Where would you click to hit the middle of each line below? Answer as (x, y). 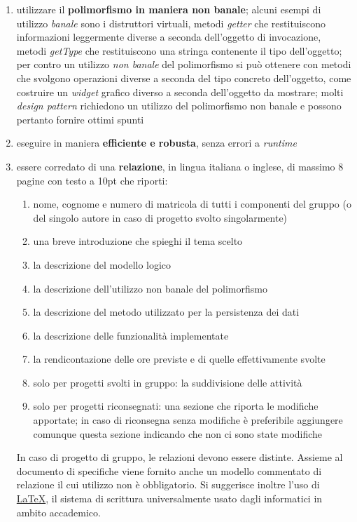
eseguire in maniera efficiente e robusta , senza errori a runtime (156, 143)
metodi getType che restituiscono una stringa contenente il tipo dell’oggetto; (179, 50)
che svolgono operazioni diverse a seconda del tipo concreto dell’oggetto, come (184, 78)
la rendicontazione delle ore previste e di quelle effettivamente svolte (179, 359)
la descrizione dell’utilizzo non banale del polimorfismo (150, 288)
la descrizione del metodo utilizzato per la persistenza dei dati (166, 312)
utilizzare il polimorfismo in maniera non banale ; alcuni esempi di (169, 9)
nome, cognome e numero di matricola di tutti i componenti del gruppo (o (192, 204)
